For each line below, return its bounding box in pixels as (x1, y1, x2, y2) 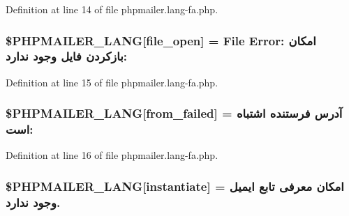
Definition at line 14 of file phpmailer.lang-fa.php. (6, 2, 218, 16)
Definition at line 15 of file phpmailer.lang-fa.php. (6, 75, 218, 89)
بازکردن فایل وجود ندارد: (6, 47, 127, 65)
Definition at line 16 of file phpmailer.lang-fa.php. (6, 148, 218, 162)
